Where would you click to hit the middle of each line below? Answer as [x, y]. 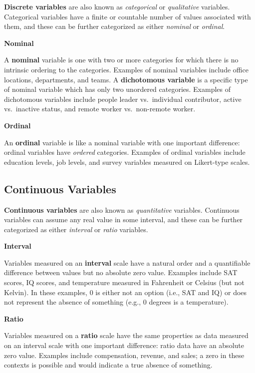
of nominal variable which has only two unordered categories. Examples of [118, 89]
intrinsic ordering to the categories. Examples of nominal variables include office [126, 69]
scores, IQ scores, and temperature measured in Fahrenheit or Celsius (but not [124, 282]
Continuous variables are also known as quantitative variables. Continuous [122, 209]
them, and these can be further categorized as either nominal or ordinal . [115, 26]
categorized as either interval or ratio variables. [76, 229]
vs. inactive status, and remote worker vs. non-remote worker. [100, 109]
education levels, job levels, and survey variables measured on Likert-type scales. [127, 162]
